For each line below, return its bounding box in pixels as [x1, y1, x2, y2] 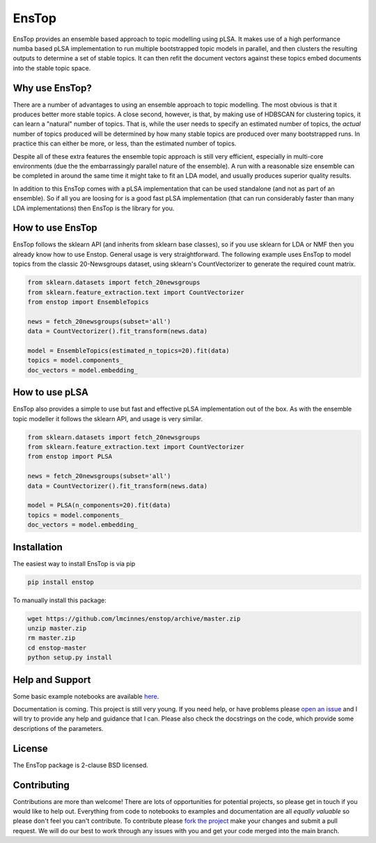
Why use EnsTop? [13, 82, 92, 94]
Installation [13, 541, 63, 553]
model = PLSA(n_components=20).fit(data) [27, 501, 171, 510]
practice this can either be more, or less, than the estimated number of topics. [13, 139, 237, 148]
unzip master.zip [27, 624, 87, 632]
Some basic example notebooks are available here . [13, 692, 159, 700]
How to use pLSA [13, 386, 88, 398]
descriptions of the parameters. [13, 724, 104, 732]
